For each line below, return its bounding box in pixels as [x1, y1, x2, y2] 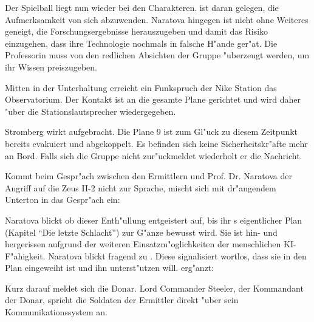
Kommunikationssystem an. [5, 306, 108, 318]
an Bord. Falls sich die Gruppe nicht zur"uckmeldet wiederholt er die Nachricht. [5, 149, 302, 162]
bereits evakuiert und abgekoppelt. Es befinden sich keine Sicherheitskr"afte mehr [5, 137, 308, 149]
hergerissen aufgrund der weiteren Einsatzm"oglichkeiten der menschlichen [5, 238, 281, 250]
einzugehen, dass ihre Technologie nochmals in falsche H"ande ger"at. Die [5, 36, 278, 49]
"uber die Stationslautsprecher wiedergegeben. [5, 104, 176, 117]
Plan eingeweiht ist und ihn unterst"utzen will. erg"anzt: [5, 261, 214, 274]
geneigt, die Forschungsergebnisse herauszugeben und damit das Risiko [5, 25, 268, 38]
